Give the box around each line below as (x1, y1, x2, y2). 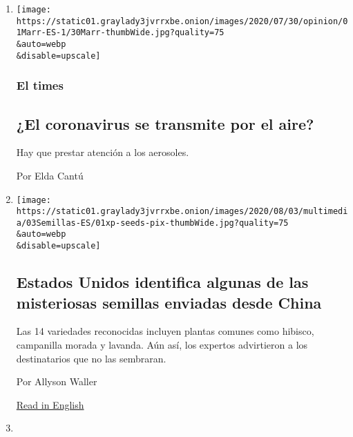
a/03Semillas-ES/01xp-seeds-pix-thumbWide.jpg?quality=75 (16, 217, 289, 228)
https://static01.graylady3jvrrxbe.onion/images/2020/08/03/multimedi (16, 206, 348, 217)
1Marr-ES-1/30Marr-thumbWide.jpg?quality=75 (16, 28, 225, 38)
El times (16, 77, 64, 94)
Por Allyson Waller (16, 374, 97, 389)
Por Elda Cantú (16, 168, 84, 182)
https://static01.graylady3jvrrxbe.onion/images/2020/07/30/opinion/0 (16, 16, 348, 26)
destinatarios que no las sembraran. (16, 351, 166, 365)
